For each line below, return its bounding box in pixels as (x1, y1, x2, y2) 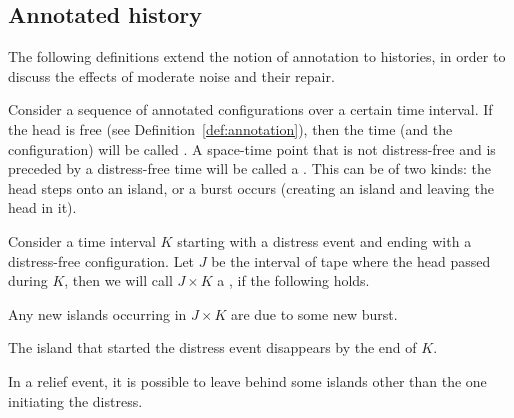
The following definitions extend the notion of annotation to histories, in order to (8, 46, 506, 67)
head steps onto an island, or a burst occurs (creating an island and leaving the (8, 177, 494, 198)
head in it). (8, 197, 77, 218)
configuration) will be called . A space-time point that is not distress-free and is (8, 138, 496, 159)
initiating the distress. (8, 390, 143, 411)
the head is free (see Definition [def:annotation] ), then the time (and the (8, 118, 453, 139)
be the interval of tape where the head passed (211, 250, 491, 271)
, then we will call (64, 270, 173, 291)
